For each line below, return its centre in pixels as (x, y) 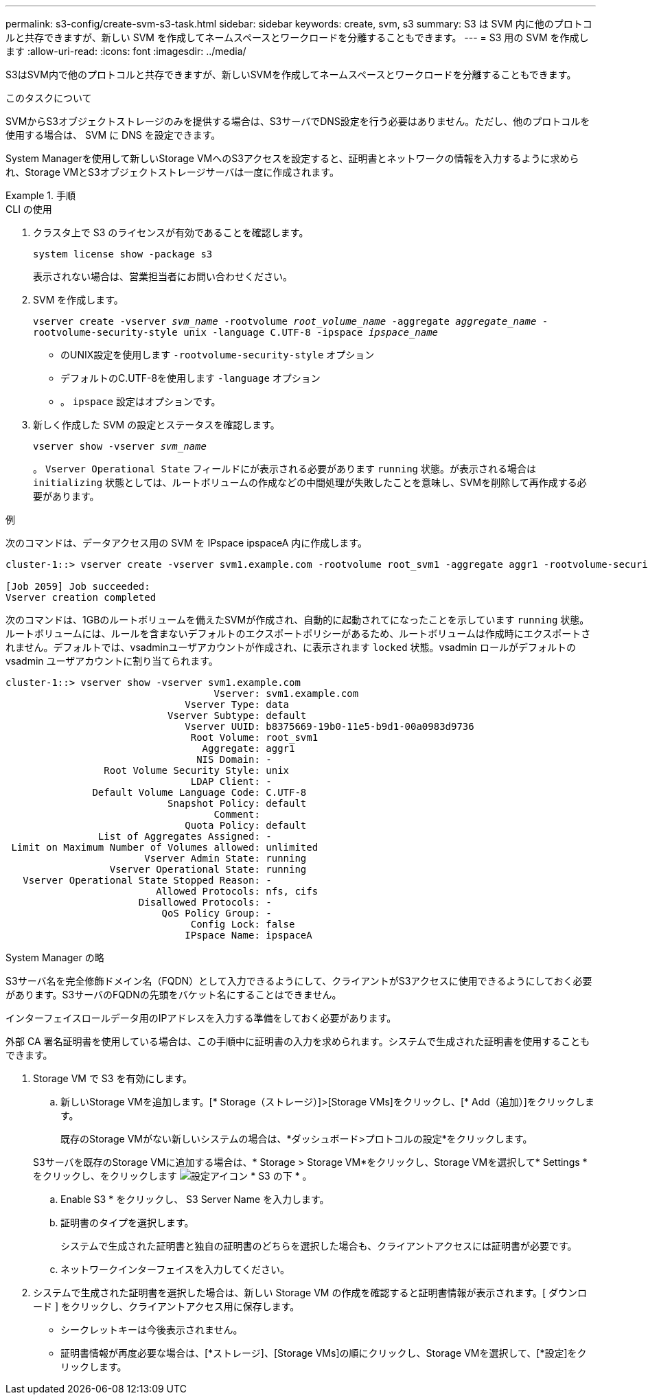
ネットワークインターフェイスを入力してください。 (175, 1269)
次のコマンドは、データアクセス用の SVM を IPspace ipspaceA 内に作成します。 (186, 543)
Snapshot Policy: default (237, 803)
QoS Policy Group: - (217, 913)
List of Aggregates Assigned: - (185, 836)
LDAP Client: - (231, 781)
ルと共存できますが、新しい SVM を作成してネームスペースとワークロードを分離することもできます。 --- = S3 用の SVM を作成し (297, 37)
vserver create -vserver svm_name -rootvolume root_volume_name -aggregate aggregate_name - (291, 321)
